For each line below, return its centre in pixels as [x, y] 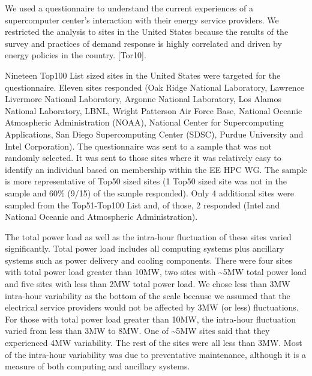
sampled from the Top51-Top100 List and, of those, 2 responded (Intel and [142, 205]
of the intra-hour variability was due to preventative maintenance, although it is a [155, 354]
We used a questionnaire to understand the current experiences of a [129, 8]
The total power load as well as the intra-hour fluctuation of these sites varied [148, 236]
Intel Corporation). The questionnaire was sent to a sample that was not [138, 146]
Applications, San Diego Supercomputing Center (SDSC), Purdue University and [154, 134]
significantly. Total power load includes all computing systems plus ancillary [145, 248]
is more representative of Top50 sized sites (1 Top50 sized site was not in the [146, 181]
